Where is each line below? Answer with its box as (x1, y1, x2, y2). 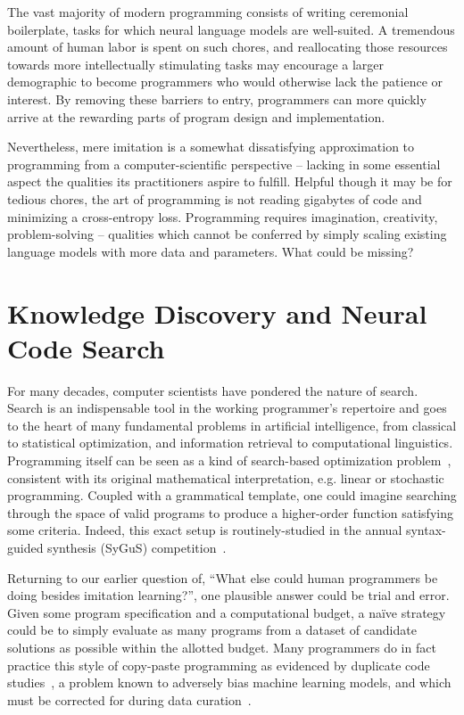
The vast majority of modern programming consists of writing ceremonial (7, 3, 409, 21)
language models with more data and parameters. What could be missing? (7, 242, 414, 260)
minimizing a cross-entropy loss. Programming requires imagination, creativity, (7, 207, 438, 226)
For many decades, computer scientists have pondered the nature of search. (7, 381, 418, 399)
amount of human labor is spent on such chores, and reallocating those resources (7, 37, 448, 56)
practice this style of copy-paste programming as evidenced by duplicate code (7, 655, 430, 674)
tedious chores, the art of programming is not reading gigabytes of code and (7, 189, 422, 208)
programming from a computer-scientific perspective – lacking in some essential (7, 154, 441, 173)
